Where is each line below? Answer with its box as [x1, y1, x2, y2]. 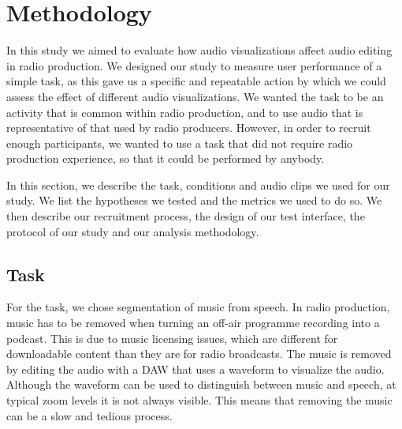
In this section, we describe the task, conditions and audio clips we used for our [6, 176, 390, 193]
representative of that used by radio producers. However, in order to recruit [6, 119, 371, 136]
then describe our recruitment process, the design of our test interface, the [6, 208, 365, 224]
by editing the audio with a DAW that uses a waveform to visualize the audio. [6, 360, 385, 377]
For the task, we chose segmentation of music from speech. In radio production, [6, 299, 390, 315]
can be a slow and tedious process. [6, 407, 173, 423]
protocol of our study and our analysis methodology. [6, 223, 259, 239]
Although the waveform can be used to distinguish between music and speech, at [6, 376, 396, 393]
